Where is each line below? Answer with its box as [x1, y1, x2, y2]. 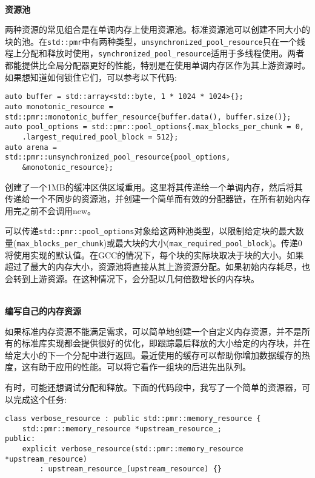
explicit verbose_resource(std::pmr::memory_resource [22, 445, 244, 454]
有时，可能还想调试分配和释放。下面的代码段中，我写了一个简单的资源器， [5, 380, 302, 393]
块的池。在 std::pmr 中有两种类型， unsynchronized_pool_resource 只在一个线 [5, 35, 305, 47]
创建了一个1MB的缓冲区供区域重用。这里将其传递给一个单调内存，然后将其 [5, 180, 303, 193]
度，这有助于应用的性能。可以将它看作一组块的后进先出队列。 [5, 360, 251, 373]
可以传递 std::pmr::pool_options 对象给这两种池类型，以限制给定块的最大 [5, 224, 296, 237]
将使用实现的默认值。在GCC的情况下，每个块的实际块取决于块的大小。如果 [5, 248, 304, 261]
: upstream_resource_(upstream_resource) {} [39, 465, 222, 474]
